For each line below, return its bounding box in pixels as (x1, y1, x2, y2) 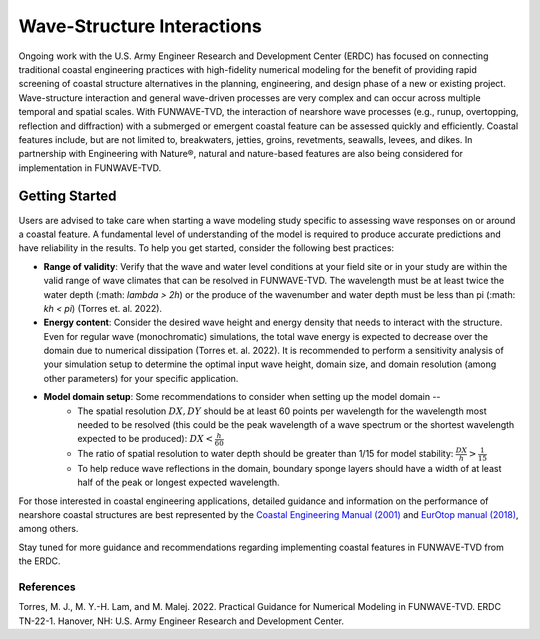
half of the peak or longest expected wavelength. (77, 476, 280, 489)
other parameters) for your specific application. (43, 372, 239, 384)
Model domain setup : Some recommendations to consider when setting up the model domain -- (43, 391, 441, 403)
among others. (18, 523, 79, 535)
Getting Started (18, 188, 117, 205)
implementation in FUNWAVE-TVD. (18, 161, 162, 174)
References (18, 580, 76, 594)
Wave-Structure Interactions (18, 15, 262, 37)
